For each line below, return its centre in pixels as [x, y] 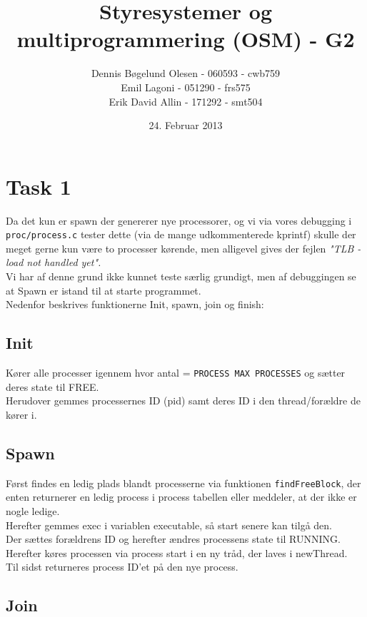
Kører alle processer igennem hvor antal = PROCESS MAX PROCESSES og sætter [176, 373]
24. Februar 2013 [186, 125]
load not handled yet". [54, 262]
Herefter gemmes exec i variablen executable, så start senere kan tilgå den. [169, 525]
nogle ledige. [33, 510]
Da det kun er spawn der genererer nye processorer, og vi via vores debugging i [179, 220]
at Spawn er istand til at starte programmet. [104, 290]
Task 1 [39, 186]
